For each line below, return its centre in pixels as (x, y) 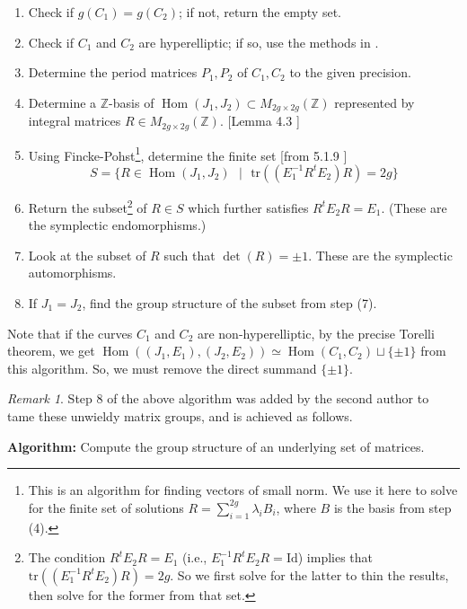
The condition (67, 557)
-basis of (132, 102)
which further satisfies (248, 207)
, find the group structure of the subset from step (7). (229, 302)
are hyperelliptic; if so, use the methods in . (259, 42)
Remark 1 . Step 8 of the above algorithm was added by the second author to (218, 398)
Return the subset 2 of (88, 206)
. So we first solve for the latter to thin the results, (309, 574)
